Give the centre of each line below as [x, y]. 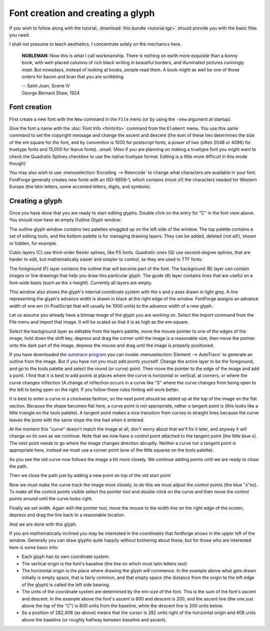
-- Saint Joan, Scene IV [46, 86]
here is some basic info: [34, 547]
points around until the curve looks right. [51, 499]
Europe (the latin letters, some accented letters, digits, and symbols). [80, 187]
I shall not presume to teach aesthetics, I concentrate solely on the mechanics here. [95, 44]
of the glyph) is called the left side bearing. [66, 584]
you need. [19, 35]
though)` [18, 163]
